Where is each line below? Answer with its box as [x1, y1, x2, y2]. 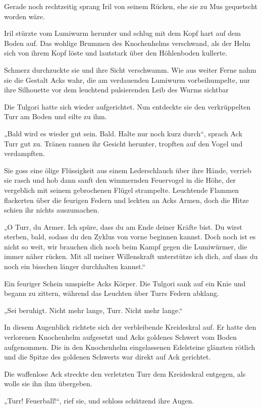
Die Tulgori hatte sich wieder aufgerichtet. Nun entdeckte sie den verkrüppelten [4, 101, 251, 112]
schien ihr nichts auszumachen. [4, 205, 99, 215]
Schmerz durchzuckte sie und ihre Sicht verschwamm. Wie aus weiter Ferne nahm [4, 64, 256, 75]
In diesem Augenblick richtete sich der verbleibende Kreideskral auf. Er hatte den [4, 322, 256, 332]
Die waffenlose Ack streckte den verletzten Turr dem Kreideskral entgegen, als [4, 368, 246, 379]
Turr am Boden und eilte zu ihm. [4, 111, 107, 122]
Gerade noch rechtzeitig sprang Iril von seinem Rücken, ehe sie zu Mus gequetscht [4, 1, 258, 11]
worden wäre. [4, 11, 45, 21]
